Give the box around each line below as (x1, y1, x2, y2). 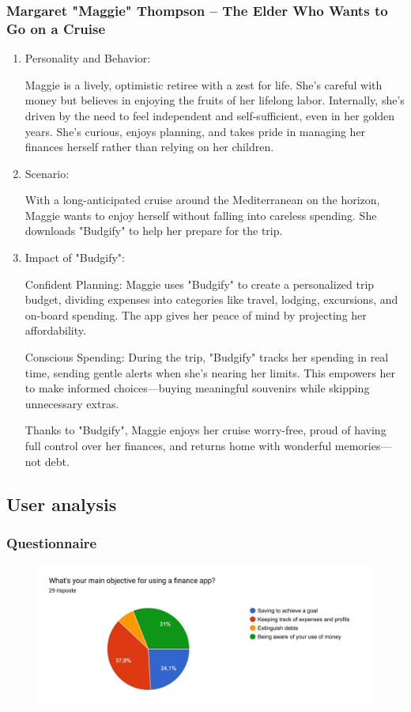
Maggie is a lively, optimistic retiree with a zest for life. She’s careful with (25, 76, 383, 93)
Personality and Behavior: (25, 50, 151, 66)
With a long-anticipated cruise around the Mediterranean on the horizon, (25, 191, 380, 208)
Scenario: (25, 165, 70, 181)
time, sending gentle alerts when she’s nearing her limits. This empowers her (25, 364, 395, 381)
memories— (334, 437, 392, 454)
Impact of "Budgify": (25, 249, 125, 266)
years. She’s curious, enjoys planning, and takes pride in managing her (25, 123, 366, 139)
